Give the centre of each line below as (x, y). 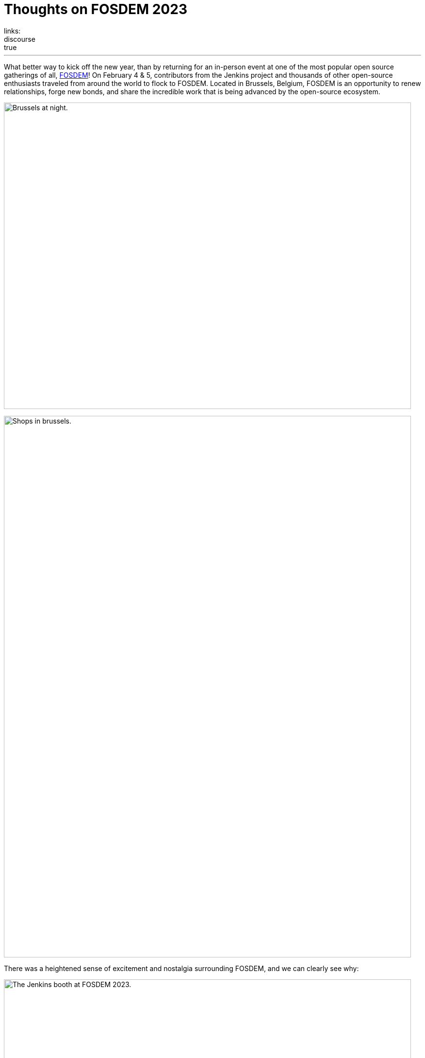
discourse (20, 39)
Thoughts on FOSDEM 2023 (96, 9)
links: (12, 31)
